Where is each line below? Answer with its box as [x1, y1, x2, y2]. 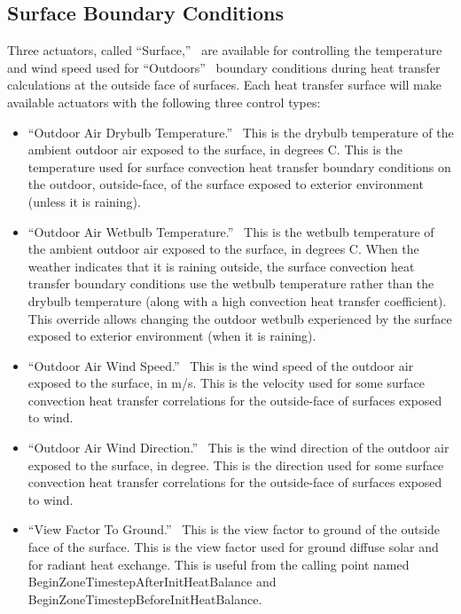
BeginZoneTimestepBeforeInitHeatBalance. [27, 589, 262, 608]
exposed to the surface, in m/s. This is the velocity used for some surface [27, 374, 425, 392]
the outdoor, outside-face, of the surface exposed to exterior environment [27, 175, 424, 193]
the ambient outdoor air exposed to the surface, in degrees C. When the [27, 240, 419, 258]
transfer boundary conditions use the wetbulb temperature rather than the [27, 274, 434, 293]
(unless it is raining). [27, 192, 141, 210]
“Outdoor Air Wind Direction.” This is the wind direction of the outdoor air [27, 438, 449, 457]
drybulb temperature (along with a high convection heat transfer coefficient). [27, 291, 447, 310]
